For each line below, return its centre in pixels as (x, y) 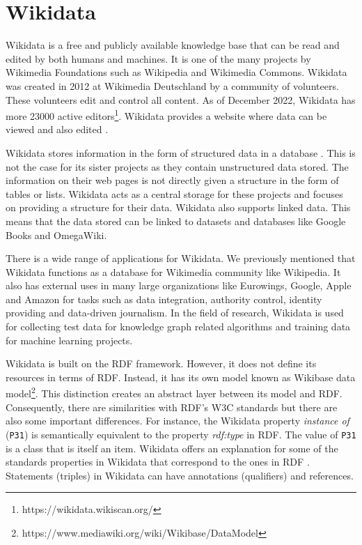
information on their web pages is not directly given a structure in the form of (172, 180)
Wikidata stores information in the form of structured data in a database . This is (181, 152)
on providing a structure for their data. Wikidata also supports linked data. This (178, 207)
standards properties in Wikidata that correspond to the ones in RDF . (158, 462)
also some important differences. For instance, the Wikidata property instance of (178, 421)
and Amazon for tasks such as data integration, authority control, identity (164, 299)
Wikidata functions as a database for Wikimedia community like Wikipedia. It (173, 271)
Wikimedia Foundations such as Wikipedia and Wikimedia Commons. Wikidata (176, 72)
